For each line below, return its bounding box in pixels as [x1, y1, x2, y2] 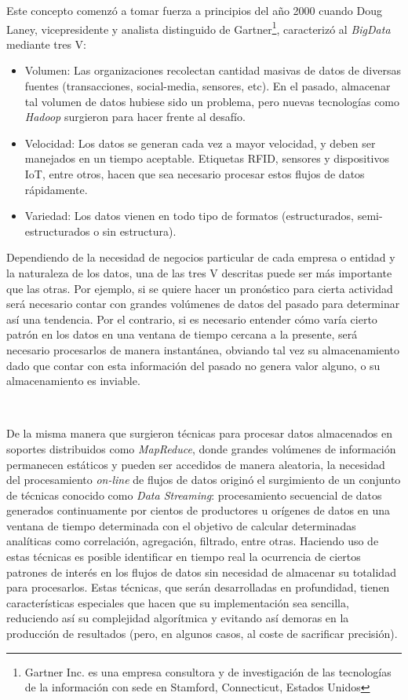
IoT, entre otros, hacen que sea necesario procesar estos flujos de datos [24, 166, 365, 181]
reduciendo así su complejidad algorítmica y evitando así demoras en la [6, 610, 349, 626]
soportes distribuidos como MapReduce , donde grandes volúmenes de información [6, 440, 396, 456]
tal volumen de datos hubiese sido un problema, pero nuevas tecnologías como [24, 93, 400, 109]
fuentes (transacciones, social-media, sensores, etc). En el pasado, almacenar [24, 78, 391, 94]
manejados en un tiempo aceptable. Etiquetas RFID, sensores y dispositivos [24, 150, 389, 167]
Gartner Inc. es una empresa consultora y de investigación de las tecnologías [24, 663, 392, 680]
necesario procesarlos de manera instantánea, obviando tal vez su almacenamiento [6, 341, 400, 357]
